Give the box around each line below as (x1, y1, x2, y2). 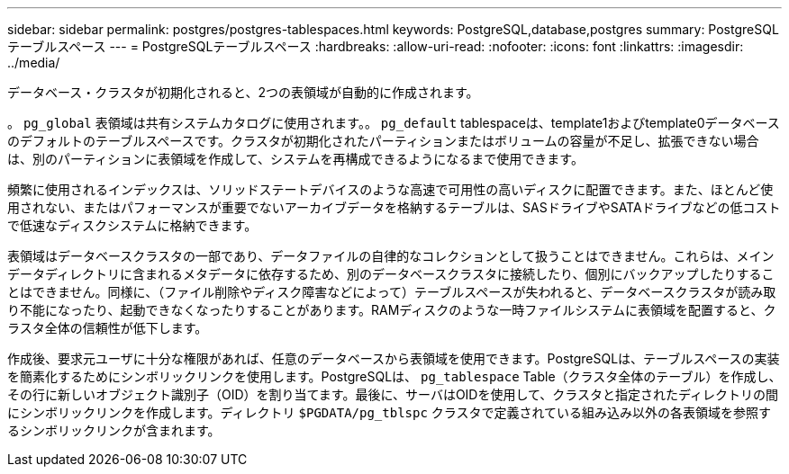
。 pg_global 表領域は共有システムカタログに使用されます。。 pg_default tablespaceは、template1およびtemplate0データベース (7, 115, 780, 130)
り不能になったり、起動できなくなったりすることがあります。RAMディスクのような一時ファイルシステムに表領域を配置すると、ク (7, 302, 776, 317)
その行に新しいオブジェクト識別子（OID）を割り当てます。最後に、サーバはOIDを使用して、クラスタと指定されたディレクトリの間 (7, 387, 779, 402)
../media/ (7, 55, 60, 70)
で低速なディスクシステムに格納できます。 (7, 218, 258, 233)
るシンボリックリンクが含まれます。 (7, 423, 221, 438)
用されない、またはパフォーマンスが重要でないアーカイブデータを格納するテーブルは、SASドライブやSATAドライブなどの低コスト (7, 200, 781, 215)
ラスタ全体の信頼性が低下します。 (7, 320, 208, 335)
